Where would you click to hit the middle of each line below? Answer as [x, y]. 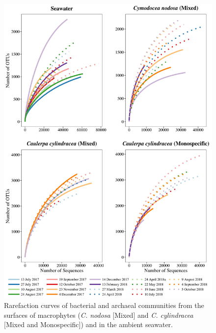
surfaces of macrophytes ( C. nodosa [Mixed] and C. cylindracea [99, 315]
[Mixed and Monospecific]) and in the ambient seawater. [88, 324]
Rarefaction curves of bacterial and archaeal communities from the [104, 305]
